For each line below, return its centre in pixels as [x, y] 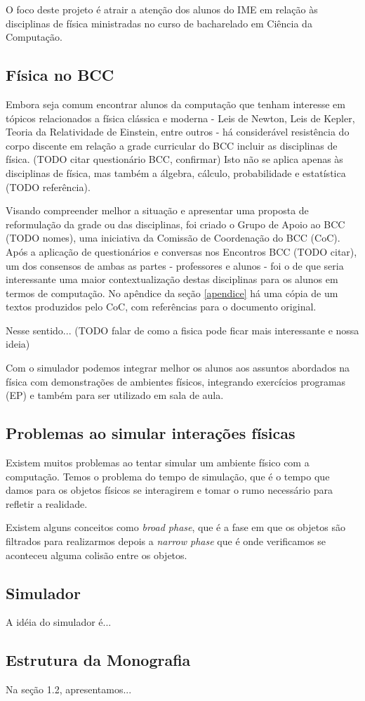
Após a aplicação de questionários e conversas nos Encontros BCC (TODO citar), [181, 251]
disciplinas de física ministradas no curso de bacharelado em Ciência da [159, 23]
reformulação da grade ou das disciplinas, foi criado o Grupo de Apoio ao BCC [175, 224]
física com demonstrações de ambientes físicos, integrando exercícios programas [176, 381]
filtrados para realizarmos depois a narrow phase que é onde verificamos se [166, 541]
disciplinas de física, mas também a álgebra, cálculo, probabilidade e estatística [176, 172]
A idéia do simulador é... [59, 622]
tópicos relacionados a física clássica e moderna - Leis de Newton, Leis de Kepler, [180, 118]
